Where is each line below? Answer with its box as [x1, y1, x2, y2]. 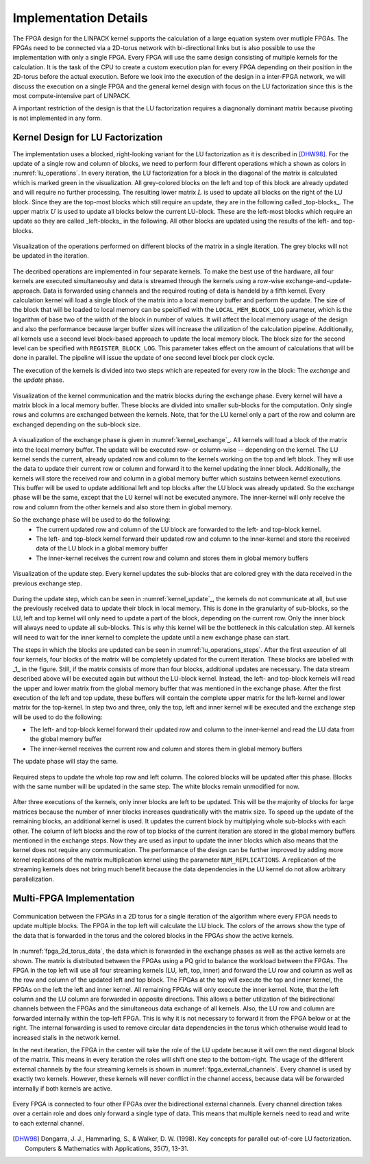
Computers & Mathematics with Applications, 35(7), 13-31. [25, 1144, 189, 1152]
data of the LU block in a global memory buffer [36, 544, 168, 553]
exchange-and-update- [285, 277, 352, 285]
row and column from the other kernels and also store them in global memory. [12, 502, 233, 511]
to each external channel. [12, 1119, 85, 1127]
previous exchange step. [12, 579, 82, 587]
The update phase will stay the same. [12, 757, 119, 766]
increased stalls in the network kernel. [12, 1033, 121, 1041]
